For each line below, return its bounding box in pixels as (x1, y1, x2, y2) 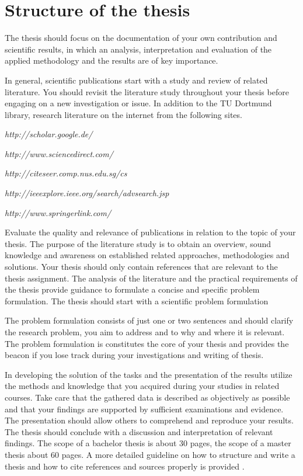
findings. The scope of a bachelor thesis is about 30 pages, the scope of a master (5, 437, 291, 449)
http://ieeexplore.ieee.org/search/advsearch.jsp (5, 187, 169, 199)
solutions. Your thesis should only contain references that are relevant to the (5, 260, 278, 273)
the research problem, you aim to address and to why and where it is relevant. (5, 326, 285, 338)
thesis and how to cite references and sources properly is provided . (5, 460, 245, 472)
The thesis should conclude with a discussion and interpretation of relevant (5, 425, 273, 437)
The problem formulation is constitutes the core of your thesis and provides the (5, 337, 289, 349)
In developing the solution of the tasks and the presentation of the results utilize (5, 368, 292, 380)
